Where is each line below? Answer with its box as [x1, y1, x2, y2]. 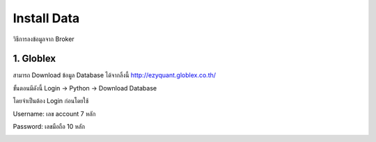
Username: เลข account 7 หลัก [13, 109, 96, 118]
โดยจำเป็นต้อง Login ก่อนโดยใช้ [13, 97, 89, 105]
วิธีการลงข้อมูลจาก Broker [13, 35, 75, 43]
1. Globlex [13, 53, 56, 65]
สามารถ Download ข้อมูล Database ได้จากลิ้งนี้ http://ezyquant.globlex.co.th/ [13, 71, 216, 79]
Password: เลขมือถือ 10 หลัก [13, 123, 85, 131]
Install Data [13, 10, 80, 26]
